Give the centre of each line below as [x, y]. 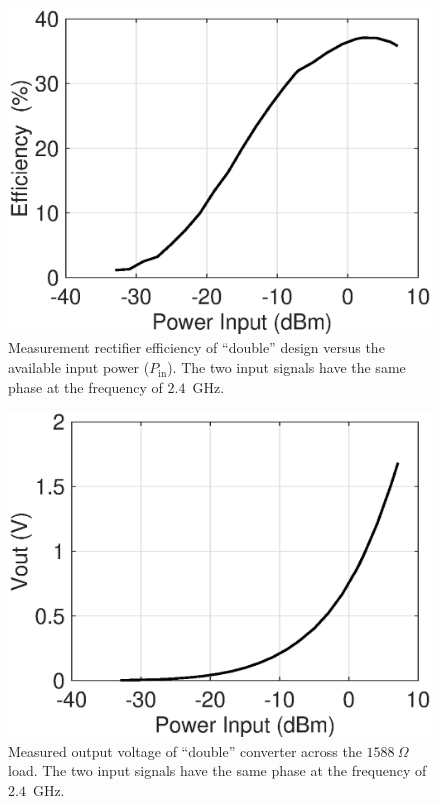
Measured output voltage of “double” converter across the [185, 750]
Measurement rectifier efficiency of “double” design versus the [196, 347]
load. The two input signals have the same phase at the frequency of [217, 770]
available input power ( [79, 367]
